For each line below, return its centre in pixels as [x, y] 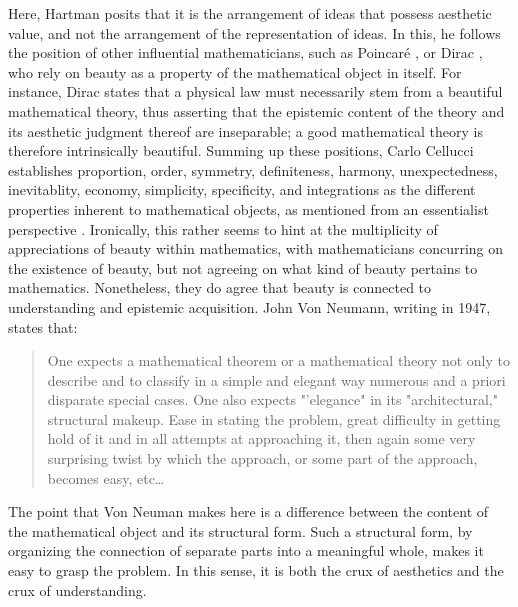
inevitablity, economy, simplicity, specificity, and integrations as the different [242, 189]
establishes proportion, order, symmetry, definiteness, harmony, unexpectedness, [253, 169]
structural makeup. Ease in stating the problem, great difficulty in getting [274, 418]
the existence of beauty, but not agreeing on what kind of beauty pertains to [243, 267]
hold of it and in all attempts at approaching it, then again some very [261, 438]
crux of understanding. [77, 589]
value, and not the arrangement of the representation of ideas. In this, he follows [254, 32]
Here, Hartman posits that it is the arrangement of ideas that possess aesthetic [250, 13]
